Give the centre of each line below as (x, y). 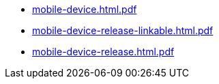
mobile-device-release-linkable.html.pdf (123, 30)
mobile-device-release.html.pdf (103, 52)
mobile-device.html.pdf (85, 9)
